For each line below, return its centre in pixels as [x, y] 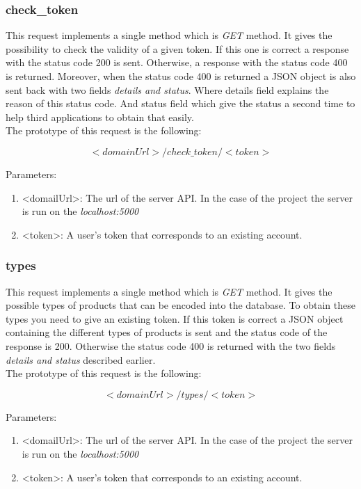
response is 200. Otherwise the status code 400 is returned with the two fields [171, 345]
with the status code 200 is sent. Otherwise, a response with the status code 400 [177, 62]
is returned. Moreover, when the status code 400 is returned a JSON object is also [181, 76]
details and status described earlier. [81, 359]
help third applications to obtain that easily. [100, 117]
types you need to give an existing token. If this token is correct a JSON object [175, 318]
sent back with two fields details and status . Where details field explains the [167, 89]
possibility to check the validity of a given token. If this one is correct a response [177, 48]
